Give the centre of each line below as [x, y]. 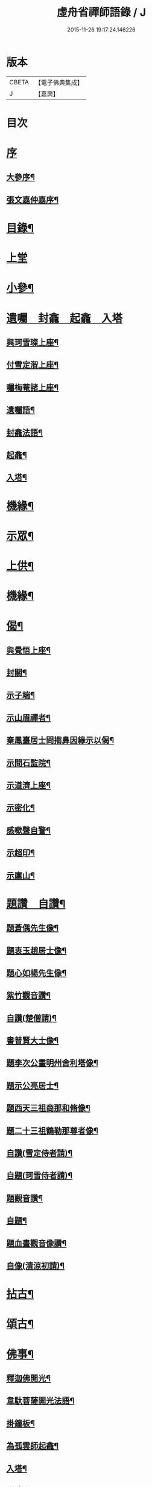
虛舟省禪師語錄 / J [101, 12]
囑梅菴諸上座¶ [33, 387]
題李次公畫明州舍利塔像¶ [52, 1063]
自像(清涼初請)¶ [36, 1266]
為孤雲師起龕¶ [33, 1446]
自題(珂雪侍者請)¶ [40, 1175]
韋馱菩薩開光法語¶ [40, 1401]
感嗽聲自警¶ [29, 830]
